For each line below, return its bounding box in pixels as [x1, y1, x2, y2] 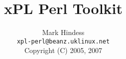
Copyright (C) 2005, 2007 [24, 45, 102, 55]
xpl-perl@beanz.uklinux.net [16, 37, 110, 45]
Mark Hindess [42, 27, 85, 37]
